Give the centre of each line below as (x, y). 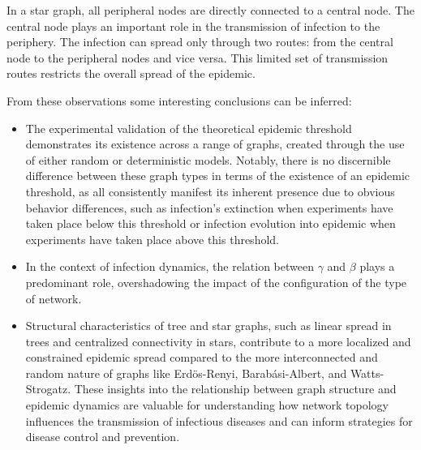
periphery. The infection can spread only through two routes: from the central (200, 42)
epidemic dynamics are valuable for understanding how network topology (207, 405)
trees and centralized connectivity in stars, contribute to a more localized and (218, 341)
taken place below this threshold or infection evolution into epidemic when (210, 223)
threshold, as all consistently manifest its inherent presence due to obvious (210, 191)
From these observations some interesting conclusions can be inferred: (179, 100)
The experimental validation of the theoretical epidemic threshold (189, 128)
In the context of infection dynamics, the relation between (170, 266)
